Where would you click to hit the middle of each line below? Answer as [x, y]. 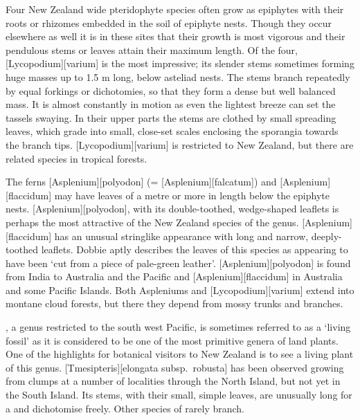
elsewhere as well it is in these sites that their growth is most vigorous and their [175, 36]
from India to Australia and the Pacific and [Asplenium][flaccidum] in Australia [174, 276]
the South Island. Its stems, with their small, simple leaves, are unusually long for [179, 395]
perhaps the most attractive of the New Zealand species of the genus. [152, 222]
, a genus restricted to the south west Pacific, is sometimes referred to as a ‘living [178, 327]
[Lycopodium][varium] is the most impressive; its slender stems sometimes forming [180, 63]
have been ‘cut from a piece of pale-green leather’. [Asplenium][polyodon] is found [178, 263]
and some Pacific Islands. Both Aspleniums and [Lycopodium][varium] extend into [180, 290]
